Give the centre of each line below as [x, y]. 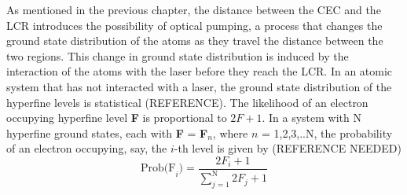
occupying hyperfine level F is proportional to [117, 118]
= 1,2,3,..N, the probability [327, 132]
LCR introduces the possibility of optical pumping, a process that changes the [194, 25]
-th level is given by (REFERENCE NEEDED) [288, 148]
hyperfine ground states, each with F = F [107, 132]
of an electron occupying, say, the [87, 148]
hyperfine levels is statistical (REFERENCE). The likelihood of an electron [187, 102]
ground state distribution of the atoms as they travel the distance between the [195, 40]
